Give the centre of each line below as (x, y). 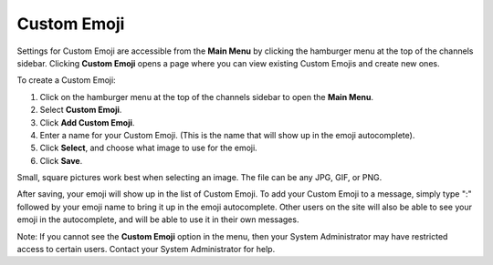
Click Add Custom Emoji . (87, 122)
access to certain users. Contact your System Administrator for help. (146, 250)
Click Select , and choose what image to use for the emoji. (148, 148)
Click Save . (61, 160)
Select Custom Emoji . (81, 110)
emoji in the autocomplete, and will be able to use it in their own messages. (158, 219)
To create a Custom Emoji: (66, 80)
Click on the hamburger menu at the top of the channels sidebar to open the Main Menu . (207, 97)
